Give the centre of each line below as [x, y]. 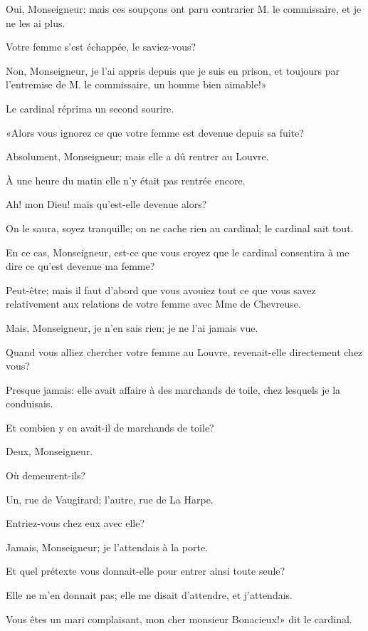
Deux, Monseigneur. [49, 451]
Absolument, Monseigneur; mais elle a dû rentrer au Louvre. [137, 156]
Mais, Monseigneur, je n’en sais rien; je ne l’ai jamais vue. [132, 327]
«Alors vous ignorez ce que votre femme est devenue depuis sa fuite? [155, 132]
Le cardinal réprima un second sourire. [90, 108]
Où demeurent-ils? [46, 475]
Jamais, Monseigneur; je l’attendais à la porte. [107, 547]
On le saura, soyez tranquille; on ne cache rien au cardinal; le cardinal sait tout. [180, 228]
